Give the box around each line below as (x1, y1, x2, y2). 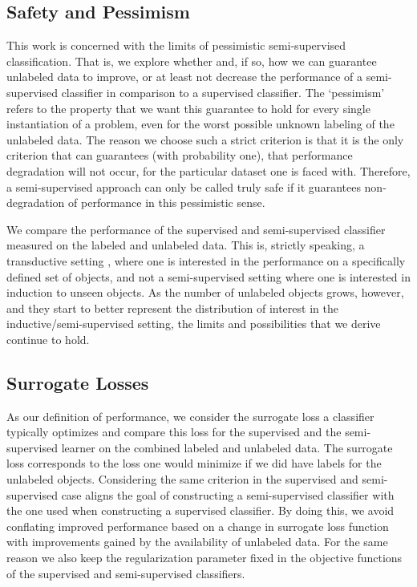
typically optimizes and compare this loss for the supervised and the (6, 423, 342, 440)
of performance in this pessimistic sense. (68, 194, 265, 211)
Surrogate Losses (6, 370, 149, 395)
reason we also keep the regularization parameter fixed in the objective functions (6, 549, 403, 566)
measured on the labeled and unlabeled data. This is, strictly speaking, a (6, 237, 365, 253)
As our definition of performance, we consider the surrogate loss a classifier (6, 407, 374, 424)
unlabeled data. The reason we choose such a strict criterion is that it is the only (6, 131, 404, 148)
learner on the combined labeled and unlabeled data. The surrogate (61, 439, 393, 455)
